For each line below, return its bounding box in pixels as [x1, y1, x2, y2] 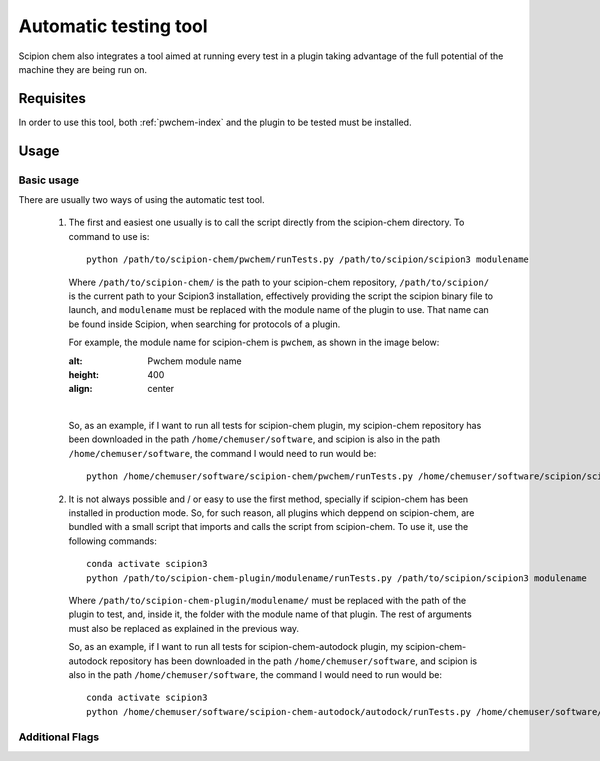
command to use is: [68, 230, 150, 242]
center [147, 383, 175, 395]
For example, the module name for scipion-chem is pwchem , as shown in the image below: [68, 336, 440, 349]
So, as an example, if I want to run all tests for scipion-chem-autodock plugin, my [68, 641, 404, 653]
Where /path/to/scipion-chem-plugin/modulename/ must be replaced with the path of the [68, 594, 467, 606]
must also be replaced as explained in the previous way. [68, 622, 300, 634]
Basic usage [18, 173, 80, 187]
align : [68, 383, 93, 395]
